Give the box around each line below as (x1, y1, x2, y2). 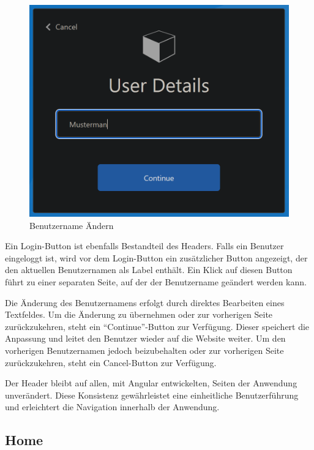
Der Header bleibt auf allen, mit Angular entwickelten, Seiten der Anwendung (5, 377, 297, 389)
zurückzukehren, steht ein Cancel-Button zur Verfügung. (5, 356, 217, 369)
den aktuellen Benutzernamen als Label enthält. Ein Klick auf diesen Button (5, 263, 293, 276)
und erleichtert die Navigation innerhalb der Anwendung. (5, 400, 220, 413)
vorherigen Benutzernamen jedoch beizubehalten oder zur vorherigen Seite (5, 343, 284, 356)
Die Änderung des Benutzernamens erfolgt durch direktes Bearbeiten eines (5, 296, 285, 309)
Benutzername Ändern (29, 219, 114, 231)
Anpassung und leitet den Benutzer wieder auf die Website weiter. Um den (5, 332, 286, 345)
